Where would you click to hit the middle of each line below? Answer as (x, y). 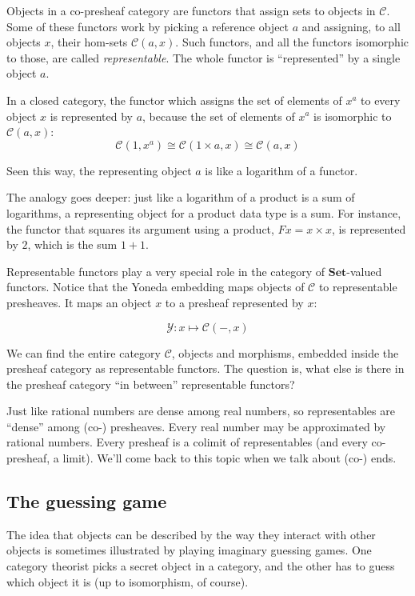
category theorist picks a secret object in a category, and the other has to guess (201, 566)
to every (381, 100)
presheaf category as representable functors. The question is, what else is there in (206, 368)
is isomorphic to (353, 116)
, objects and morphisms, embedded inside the (285, 352)
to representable (358, 287)
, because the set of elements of (219, 116)
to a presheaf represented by (234, 302)
